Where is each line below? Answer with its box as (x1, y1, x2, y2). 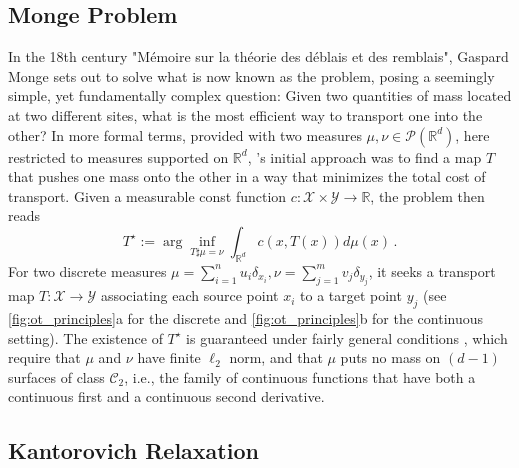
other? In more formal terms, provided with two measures (8, 124, 362, 145)
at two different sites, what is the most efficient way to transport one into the (8, 104, 483, 125)
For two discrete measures (8, 260, 167, 281)
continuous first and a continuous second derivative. (8, 386, 325, 407)
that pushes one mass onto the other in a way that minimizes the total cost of (8, 166, 486, 187)
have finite (137, 347, 201, 368)
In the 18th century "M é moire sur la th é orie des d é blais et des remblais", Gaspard (8, 46, 509, 67)
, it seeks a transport (368, 260, 496, 281)
